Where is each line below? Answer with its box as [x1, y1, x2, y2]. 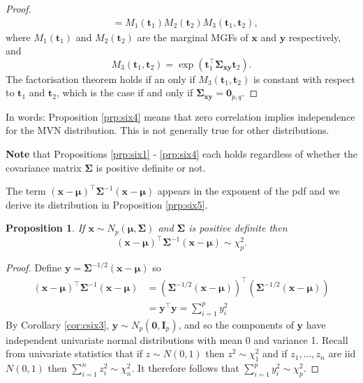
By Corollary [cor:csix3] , [6, 317, 110, 331]
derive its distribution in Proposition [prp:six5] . [6, 197, 208, 211]
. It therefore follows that [131, 361, 239, 375]
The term [6, 183, 46, 198]
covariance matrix [6, 160, 82, 174]
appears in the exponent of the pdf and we [157, 183, 340, 198]
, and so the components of [178, 317, 294, 331]
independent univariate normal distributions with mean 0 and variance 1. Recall [6, 332, 348, 347]
